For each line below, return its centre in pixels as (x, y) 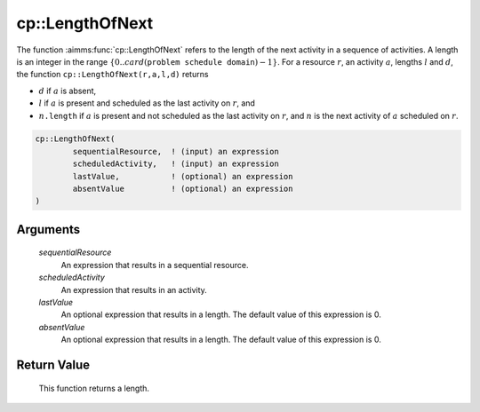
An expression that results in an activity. (134, 289)
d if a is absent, (68, 91)
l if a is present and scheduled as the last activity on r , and (147, 103)
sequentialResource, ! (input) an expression (176, 151)
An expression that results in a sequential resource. (155, 265)
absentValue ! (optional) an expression (183, 189)
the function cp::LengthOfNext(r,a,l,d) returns (112, 75)
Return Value (53, 364)
